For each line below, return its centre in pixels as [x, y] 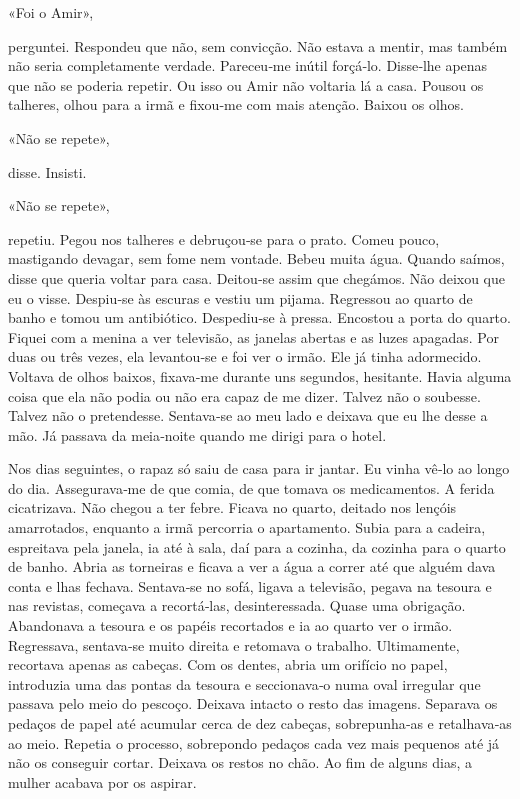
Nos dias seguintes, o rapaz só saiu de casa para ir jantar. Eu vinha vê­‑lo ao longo [259, 468]
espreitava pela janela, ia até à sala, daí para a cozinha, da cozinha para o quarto [257, 546]
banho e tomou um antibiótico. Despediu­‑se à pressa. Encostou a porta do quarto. [259, 317]
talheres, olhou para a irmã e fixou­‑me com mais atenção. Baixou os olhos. [236, 104]
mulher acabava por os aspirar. [102, 781]
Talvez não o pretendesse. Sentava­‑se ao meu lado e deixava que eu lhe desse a [248, 415]
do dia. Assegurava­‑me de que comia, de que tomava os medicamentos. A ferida [251, 487]
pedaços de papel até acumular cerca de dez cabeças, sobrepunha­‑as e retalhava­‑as [260, 723]
